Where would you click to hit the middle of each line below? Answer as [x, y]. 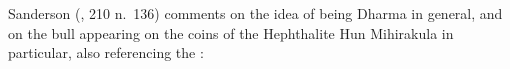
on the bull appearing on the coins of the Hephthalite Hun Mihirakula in [231, 32]
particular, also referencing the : [106, 52]
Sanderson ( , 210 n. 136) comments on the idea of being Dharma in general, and [255, 13]
